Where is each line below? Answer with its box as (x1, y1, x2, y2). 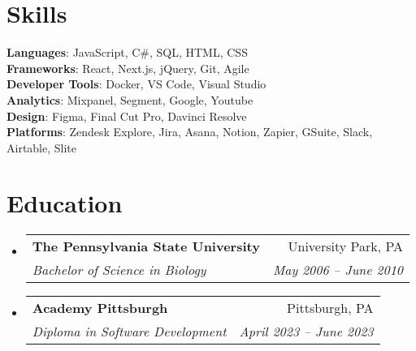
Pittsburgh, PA (287, 298, 374, 318)
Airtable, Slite (6, 139, 77, 156)
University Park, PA (288, 237, 404, 256)
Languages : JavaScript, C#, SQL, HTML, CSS (6, 44, 248, 61)
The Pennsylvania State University (32, 237, 260, 256)
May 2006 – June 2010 (272, 260, 404, 280)
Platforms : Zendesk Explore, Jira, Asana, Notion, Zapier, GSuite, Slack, (6, 123, 373, 140)
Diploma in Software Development (32, 322, 227, 341)
